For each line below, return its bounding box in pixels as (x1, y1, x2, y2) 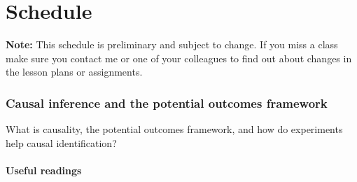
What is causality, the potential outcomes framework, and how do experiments (6, 122, 343, 136)
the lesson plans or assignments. (6, 64, 143, 79)
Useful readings (6, 162, 82, 177)
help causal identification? (6, 135, 117, 150)
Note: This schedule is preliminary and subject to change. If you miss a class (6, 37, 338, 52)
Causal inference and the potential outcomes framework (6, 94, 328, 111)
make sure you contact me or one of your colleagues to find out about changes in (6, 50, 352, 65)
